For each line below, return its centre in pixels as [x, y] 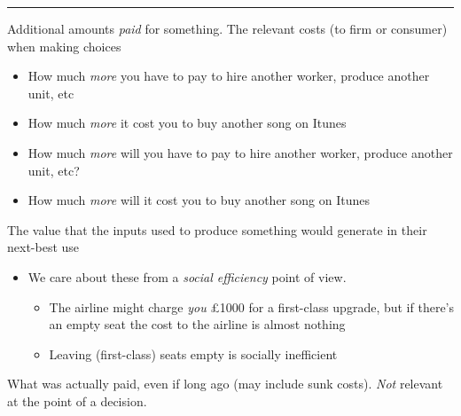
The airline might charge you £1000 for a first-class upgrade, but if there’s [252, 306]
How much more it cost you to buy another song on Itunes [187, 123]
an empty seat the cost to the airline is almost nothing [197, 324]
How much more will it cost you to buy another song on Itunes [199, 200]
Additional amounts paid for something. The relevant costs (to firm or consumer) [227, 28]
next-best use [43, 247]
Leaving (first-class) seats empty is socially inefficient [193, 353]
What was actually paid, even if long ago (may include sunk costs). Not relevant [225, 384]
